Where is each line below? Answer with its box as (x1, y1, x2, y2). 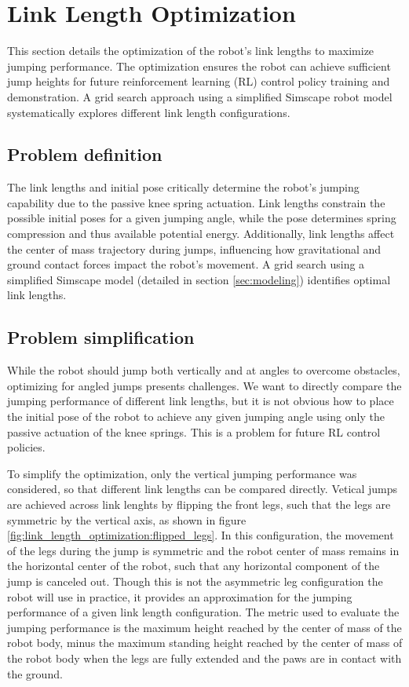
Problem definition (7, 142, 163, 166)
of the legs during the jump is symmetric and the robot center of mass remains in (7, 542, 400, 558)
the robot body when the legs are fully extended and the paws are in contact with (7, 649, 402, 666)
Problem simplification (7, 325, 195, 349)
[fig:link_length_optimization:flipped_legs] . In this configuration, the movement (7, 527, 394, 543)
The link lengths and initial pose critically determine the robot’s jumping (7, 179, 360, 196)
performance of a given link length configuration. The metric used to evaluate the (7, 604, 400, 620)
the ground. (7, 665, 63, 682)
